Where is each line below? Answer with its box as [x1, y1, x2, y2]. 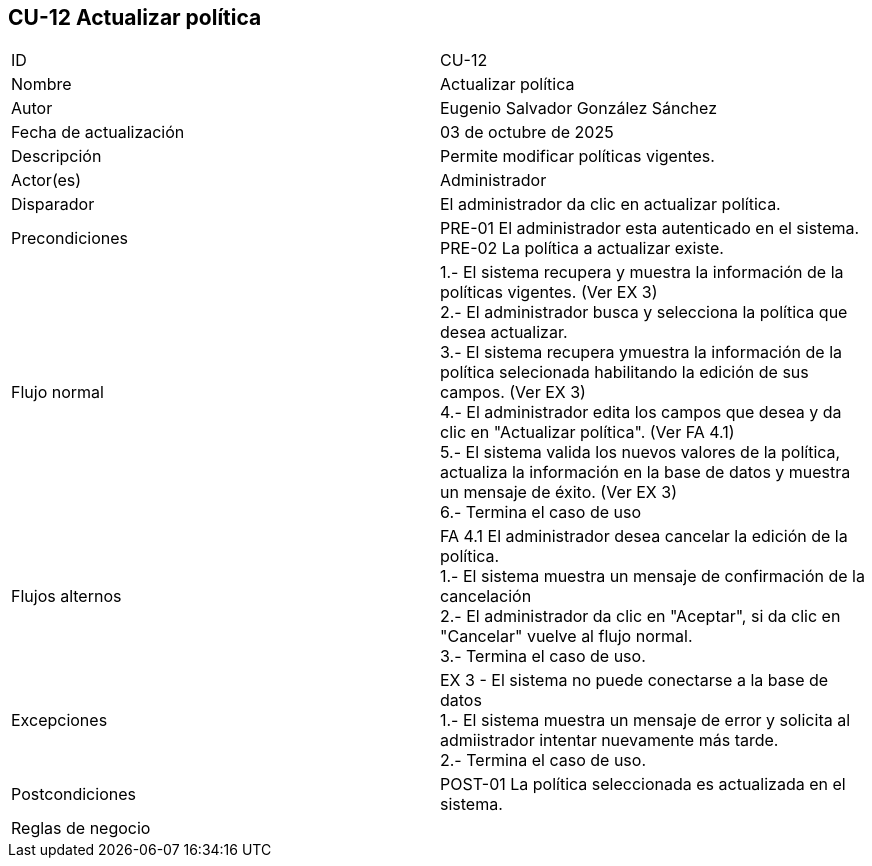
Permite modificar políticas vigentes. [440, 146, 715, 167]
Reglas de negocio [11, 818, 151, 839]
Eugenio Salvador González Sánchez [440, 98, 717, 119]
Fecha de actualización [11, 122, 185, 143]
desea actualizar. [440, 322, 568, 343]
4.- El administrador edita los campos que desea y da [440, 402, 842, 423]
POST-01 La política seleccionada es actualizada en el [440, 774, 846, 795]
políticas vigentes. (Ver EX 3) [440, 282, 658, 303]
